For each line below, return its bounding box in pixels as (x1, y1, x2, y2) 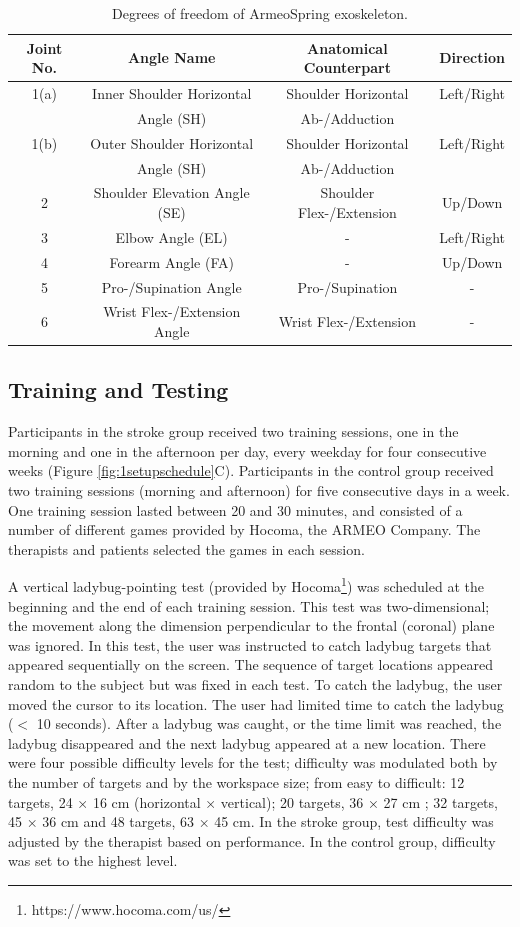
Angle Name (127, 47, 216, 68)
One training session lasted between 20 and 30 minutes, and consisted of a (8, 499, 463, 520)
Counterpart (303, 57, 391, 78)
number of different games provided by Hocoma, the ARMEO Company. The (8, 519, 481, 540)
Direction (439, 47, 505, 68)
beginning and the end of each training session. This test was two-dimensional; (8, 595, 490, 616)
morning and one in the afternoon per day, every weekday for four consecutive (8, 440, 487, 461)
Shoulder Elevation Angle (93, 182, 250, 203)
